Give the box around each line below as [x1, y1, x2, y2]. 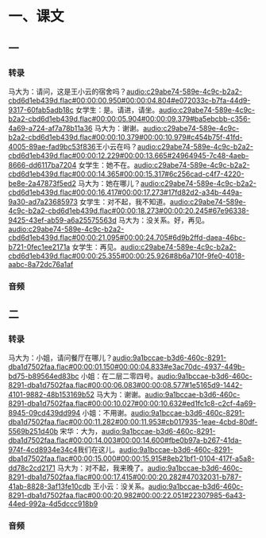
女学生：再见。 [71, 242, 121, 251]
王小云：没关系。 [92, 482, 149, 491]
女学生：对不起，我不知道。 [79, 196, 171, 207]
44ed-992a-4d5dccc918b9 [8, 499, 98, 509]
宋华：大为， [60, 427, 102, 436]
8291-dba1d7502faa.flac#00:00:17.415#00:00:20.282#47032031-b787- [8, 472, 242, 482]
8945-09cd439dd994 [8, 408, 81, 418]
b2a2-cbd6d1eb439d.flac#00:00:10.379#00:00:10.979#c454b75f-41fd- [8, 132, 244, 141]
